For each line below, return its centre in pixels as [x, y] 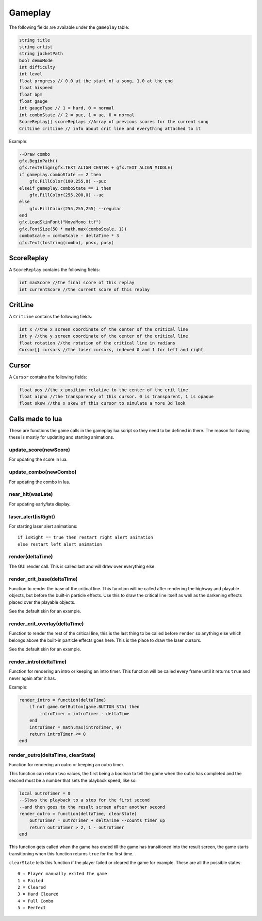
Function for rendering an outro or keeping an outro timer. [67, 765]
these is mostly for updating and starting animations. [62, 437]
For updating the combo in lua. [40, 482]
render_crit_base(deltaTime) [43, 579]
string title [35, 40]
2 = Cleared [32, 887]
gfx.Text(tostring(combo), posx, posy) [66, 243]
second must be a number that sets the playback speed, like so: [73, 780]
